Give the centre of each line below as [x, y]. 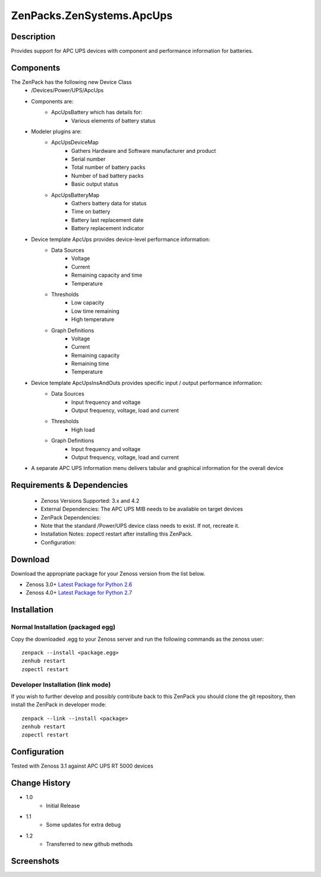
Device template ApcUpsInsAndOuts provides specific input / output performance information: [147, 383]
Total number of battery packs [108, 167]
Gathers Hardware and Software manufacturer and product [144, 151]
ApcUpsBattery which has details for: [97, 112]
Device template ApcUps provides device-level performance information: [121, 239]
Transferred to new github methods [89, 844]
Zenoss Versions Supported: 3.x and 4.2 [90, 500]
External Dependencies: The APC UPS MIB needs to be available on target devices [142, 509]
